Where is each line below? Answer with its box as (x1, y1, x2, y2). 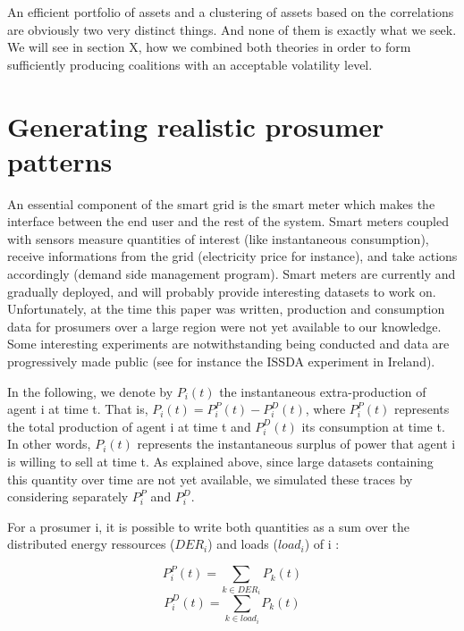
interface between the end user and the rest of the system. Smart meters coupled (7, 212, 450, 231)
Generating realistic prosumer (7, 107, 384, 144)
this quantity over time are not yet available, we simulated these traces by (7, 469, 413, 488)
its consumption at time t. (301, 416, 445, 435)
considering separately (7, 487, 129, 506)
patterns (7, 142, 113, 179)
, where (305, 400, 346, 418)
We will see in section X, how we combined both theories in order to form (7, 38, 411, 56)
